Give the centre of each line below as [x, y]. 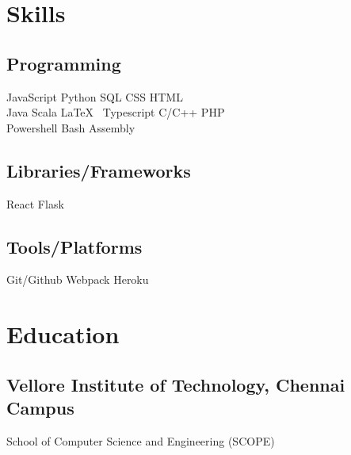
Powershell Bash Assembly [71, 127]
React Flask [35, 203]
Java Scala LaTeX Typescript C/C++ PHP [116, 112]
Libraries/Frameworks [99, 170]
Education [63, 334]
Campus [40, 408]
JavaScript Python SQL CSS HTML [95, 96]
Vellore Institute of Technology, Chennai [176, 384]
